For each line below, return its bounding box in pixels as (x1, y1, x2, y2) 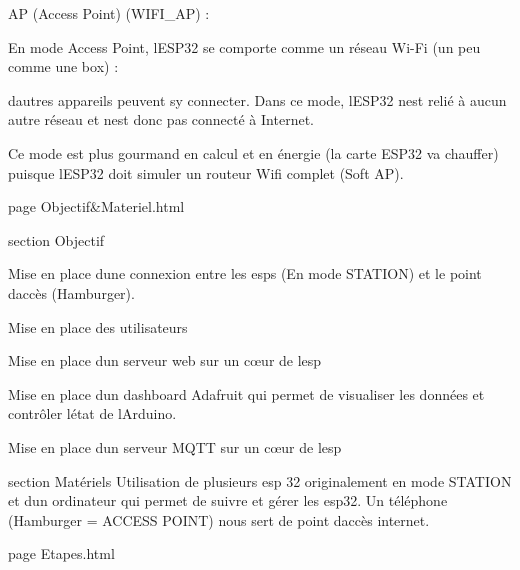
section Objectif (8, 229, 105, 250)
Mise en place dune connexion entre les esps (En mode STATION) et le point (8, 263, 482, 284)
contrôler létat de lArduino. (8, 403, 177, 424)
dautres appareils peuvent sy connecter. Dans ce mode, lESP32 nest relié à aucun (8, 89, 507, 110)
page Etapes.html (8, 543, 115, 564)
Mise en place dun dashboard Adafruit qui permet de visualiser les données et (8, 383, 485, 404)
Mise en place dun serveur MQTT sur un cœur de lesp (8, 436, 342, 457)
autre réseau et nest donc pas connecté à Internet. (8, 109, 314, 130)
